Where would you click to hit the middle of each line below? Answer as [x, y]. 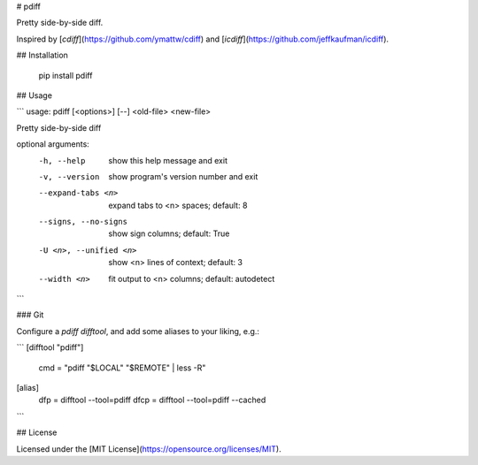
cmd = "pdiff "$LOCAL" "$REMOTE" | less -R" [122, 368]
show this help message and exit [168, 160]
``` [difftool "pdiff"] [50, 347]
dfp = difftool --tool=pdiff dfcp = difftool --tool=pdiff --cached [152, 400]
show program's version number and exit [183, 176]
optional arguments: [53, 144]
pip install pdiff [66, 75]
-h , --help [62, 160]
